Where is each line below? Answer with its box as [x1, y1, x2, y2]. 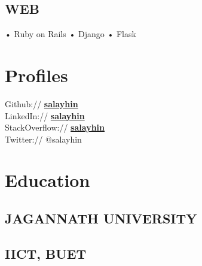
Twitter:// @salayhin [5, 132, 82, 145]
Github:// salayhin [5, 97, 78, 110]
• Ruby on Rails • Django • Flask [5, 28, 136, 40]
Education [5, 168, 90, 192]
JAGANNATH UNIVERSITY [5, 209, 197, 228]
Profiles [5, 62, 68, 87]
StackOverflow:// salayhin [5, 121, 105, 134]
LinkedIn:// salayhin [5, 109, 85, 122]
